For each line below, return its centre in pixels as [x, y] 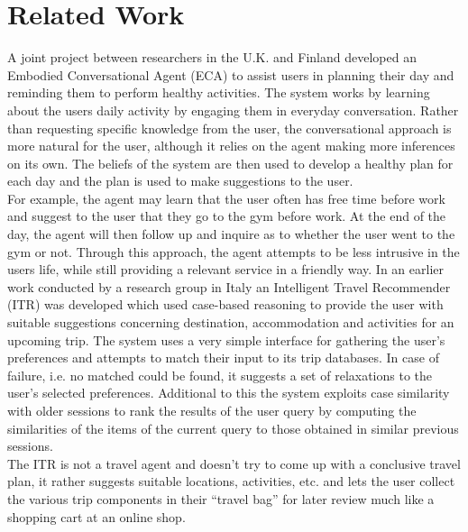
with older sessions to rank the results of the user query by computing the [212, 410]
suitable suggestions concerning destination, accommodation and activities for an [231, 322]
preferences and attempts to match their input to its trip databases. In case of [223, 358]
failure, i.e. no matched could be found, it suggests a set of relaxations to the [220, 375]
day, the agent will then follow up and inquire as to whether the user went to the [231, 234]
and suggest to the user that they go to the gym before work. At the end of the [227, 216]
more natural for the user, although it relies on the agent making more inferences [231, 146]
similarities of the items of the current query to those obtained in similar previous [233, 428]
